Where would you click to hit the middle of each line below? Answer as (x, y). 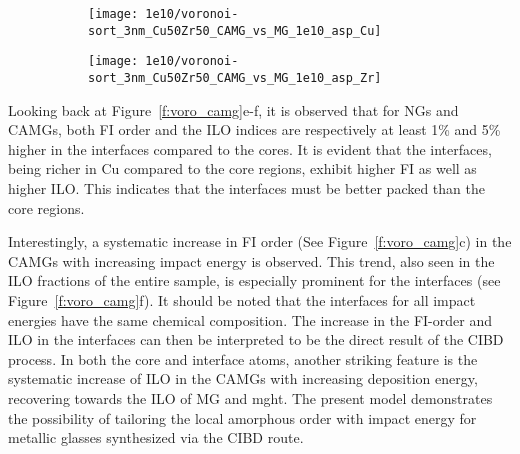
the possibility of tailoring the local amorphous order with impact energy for (242, 417)
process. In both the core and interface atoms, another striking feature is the (243, 358)
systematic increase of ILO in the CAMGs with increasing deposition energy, (243, 378)
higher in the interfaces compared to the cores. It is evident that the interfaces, (250, 148)
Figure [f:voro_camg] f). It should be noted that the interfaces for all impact (242, 299)
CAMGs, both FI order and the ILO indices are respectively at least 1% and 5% (254, 129)
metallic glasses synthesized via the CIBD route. (156, 437)
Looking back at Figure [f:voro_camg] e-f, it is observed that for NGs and (233, 109)
